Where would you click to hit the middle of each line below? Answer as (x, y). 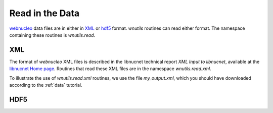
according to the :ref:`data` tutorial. (46, 85)
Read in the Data (44, 13)
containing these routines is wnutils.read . (52, 35)
